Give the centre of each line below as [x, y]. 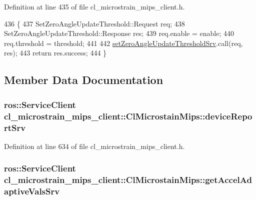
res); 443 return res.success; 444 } [55, 53]
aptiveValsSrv [32, 191]
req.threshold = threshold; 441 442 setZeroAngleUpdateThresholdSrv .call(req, [123, 43]
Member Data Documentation [84, 80]
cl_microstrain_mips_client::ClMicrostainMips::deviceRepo [128, 116]
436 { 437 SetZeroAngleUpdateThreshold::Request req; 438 [94, 23]
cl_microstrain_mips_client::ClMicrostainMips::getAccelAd [128, 180]
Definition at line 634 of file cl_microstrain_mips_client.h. [94, 146]
